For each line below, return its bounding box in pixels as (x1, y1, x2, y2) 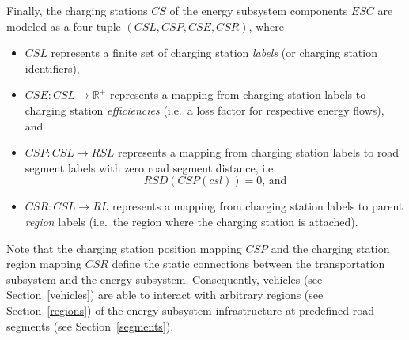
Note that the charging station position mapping (6, 240, 242, 256)
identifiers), (25, 59, 80, 76)
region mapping (6, 255, 81, 272)
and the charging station (271, 240, 390, 256)
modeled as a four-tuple (6, 17, 121, 34)
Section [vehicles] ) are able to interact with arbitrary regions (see (6, 286, 324, 303)
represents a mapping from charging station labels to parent (112, 198, 403, 214)
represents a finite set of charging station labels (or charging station (51, 44, 377, 61)
